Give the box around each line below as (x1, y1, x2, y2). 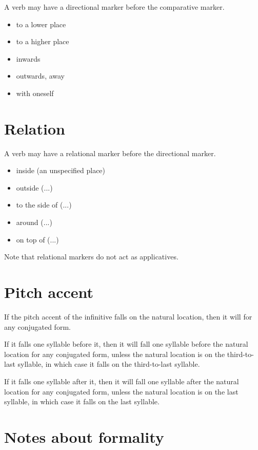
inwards (16, 53, 41, 64)
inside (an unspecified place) (16, 165, 106, 176)
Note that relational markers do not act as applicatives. (4, 251, 178, 262)
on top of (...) (16, 234, 59, 245)
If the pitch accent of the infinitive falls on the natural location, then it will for (4, 311, 252, 322)
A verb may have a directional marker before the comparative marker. (4, 2, 225, 12)
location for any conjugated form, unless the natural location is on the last (4, 386, 239, 397)
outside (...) (16, 182, 53, 193)
